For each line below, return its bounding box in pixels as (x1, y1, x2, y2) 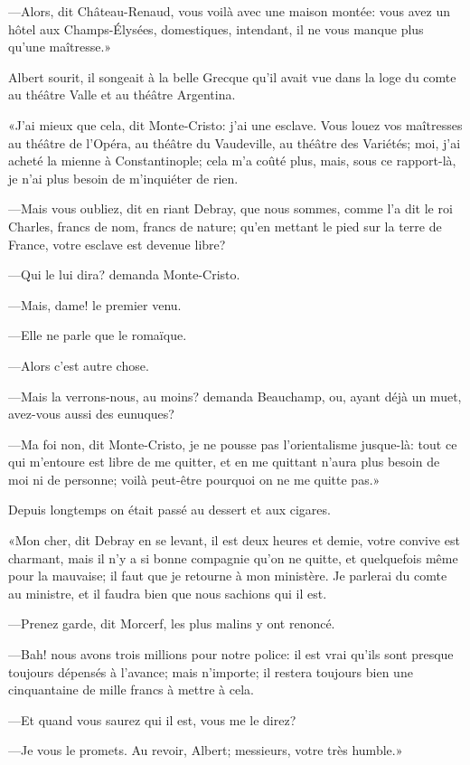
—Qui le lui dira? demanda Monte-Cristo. (8, 265, 240, 284)
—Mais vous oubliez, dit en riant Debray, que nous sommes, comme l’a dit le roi (8, 199, 453, 218)
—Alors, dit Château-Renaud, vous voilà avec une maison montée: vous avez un (8, 2, 450, 20)
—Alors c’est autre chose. (8, 355, 149, 374)
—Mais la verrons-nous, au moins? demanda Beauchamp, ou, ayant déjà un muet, (8, 386, 462, 405)
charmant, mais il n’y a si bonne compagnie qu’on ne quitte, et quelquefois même (8, 548, 458, 567)
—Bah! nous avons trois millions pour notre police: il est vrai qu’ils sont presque (8, 645, 454, 664)
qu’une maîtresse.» (8, 37, 112, 56)
